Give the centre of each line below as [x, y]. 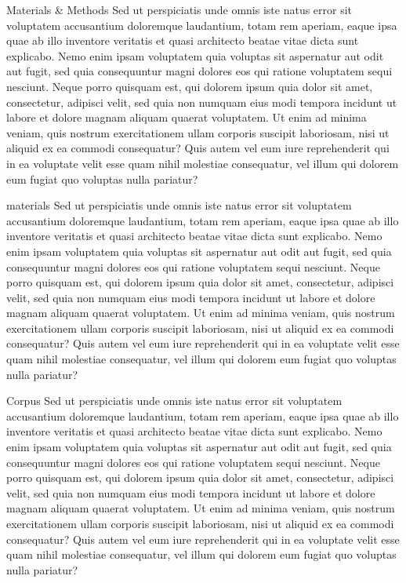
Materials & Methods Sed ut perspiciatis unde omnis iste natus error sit [179, 9]
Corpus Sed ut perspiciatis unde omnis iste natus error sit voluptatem [174, 401]
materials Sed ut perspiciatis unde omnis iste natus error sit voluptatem [179, 205]
